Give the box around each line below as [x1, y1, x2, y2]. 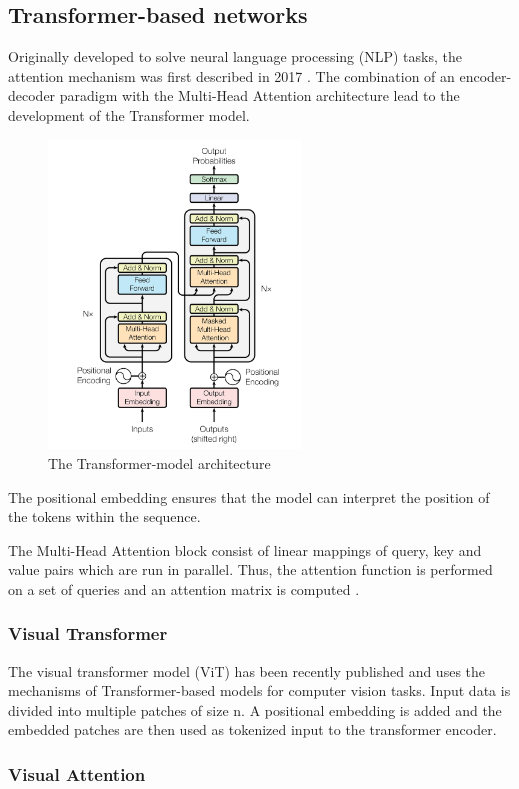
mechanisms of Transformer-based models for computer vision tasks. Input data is [8, 680, 511, 701]
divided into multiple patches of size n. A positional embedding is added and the [8, 699, 502, 720]
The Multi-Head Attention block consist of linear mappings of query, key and [8, 539, 482, 560]
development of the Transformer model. [8, 104, 250, 125]
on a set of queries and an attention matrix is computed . [8, 578, 360, 599]
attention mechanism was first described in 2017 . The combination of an [8, 65, 455, 86]
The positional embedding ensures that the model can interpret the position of [8, 486, 490, 507]
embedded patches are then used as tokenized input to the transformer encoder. [8, 719, 497, 740]
